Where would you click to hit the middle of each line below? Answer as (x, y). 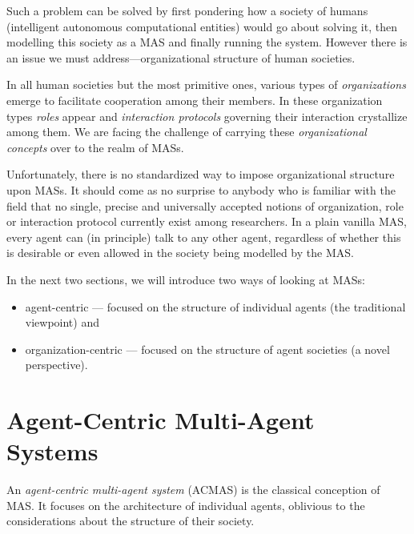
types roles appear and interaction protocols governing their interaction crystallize (207, 116)
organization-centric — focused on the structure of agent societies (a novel (207, 349)
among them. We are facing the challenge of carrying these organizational (187, 132)
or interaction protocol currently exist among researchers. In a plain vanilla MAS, (207, 221)
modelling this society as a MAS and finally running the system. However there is (207, 42)
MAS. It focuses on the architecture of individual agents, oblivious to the (186, 505)
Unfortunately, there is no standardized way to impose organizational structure (201, 174)
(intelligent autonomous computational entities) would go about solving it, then (202, 26)
